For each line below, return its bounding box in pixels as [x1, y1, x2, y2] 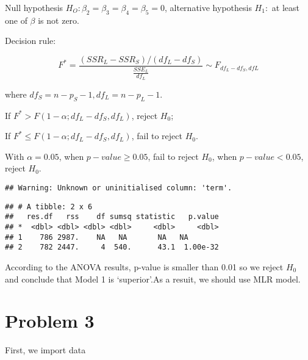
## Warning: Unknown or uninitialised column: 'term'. [5, 184, 232, 193]
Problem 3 [5, 308, 95, 333]
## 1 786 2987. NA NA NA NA [5, 232, 188, 242]
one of [5, 13, 27, 26]
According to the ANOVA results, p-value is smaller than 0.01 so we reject [5, 260, 284, 273]
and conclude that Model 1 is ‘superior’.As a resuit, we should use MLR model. [5, 272, 301, 285]
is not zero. [38, 13, 79, 26]
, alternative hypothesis [165, 1, 252, 13]
